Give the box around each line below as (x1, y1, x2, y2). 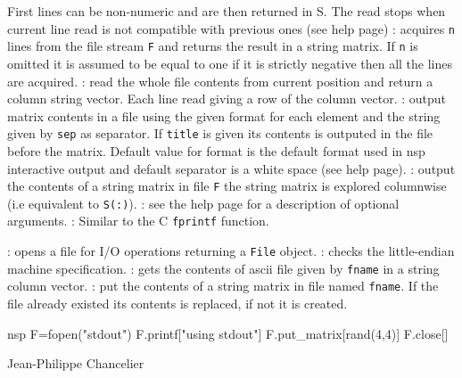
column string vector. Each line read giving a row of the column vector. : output (7, 89, 447, 108)
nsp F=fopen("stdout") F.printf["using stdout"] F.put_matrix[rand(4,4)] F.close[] (7, 324, 449, 342)
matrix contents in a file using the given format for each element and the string (7, 106, 441, 125)
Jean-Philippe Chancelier (7, 354, 144, 373)
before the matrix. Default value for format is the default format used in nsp (7, 141, 425, 160)
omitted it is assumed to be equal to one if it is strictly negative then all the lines (7, 53, 453, 72)
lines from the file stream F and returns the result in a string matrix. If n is (7, 37, 418, 55)
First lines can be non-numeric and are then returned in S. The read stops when (7, 2, 446, 20)
